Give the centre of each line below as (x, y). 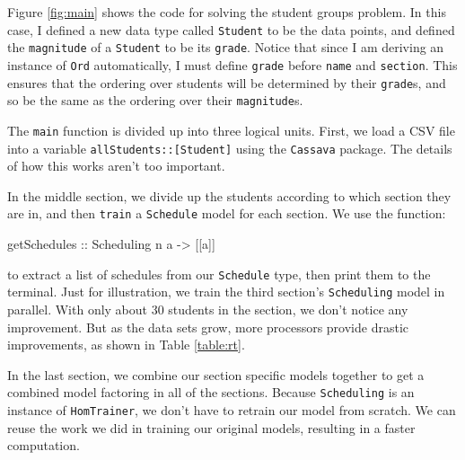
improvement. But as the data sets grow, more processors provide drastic (208, 327)
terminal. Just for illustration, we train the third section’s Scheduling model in (226, 292)
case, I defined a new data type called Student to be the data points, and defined (231, 29)
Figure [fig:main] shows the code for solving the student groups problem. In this (227, 12)
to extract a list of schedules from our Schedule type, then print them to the (219, 274)
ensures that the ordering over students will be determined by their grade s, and (227, 82)
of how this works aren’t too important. (116, 166)
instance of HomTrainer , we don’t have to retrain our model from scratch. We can (232, 409)
